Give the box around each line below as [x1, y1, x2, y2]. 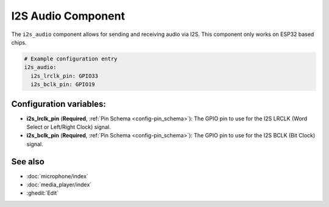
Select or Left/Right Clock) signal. [26, 123, 111, 131]
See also [11, 156, 45, 167]
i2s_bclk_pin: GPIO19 [30, 81, 96, 88]
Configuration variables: [11, 98, 107, 109]
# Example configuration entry [24, 55, 118, 62]
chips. [11, 38, 27, 46]
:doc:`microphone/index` [26, 172, 88, 180]
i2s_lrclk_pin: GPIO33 [30, 72, 99, 79]
